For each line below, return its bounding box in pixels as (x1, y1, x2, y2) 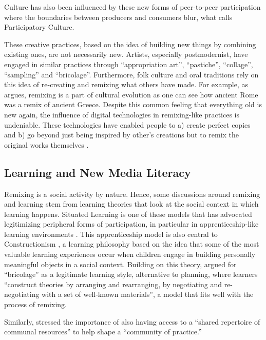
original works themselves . (4, 139, 89, 150)
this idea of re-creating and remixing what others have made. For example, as (4, 79, 249, 90)
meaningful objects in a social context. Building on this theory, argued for (4, 258, 237, 269)
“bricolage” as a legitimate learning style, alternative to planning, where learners (4, 269, 258, 279)
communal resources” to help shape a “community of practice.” (4, 326, 202, 337)
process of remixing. (4, 299, 67, 310)
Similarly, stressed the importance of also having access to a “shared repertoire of (4, 316, 260, 327)
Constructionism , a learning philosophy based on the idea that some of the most (4, 238, 259, 249)
